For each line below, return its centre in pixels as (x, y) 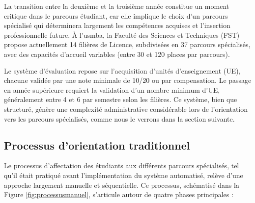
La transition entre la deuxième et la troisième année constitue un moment (117, 6)
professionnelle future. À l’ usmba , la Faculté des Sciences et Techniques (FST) (122, 35)
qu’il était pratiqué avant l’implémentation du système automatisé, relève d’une (124, 175)
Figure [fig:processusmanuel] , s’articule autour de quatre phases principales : (119, 194)
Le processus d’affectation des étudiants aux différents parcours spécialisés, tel (122, 165)
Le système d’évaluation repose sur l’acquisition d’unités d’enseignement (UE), (122, 70)
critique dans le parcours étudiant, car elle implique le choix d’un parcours (116, 15)
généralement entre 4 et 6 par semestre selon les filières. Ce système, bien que (121, 99)
